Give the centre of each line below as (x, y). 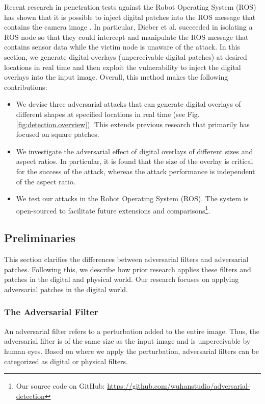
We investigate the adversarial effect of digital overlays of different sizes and (135, 151)
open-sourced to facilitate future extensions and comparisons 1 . (113, 209)
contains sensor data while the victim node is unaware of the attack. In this (122, 47)
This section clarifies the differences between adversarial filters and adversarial (126, 259)
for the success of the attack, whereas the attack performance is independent (136, 171)
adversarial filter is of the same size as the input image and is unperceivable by (127, 341)
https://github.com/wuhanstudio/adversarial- (179, 386)
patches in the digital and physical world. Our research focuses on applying (122, 279)
